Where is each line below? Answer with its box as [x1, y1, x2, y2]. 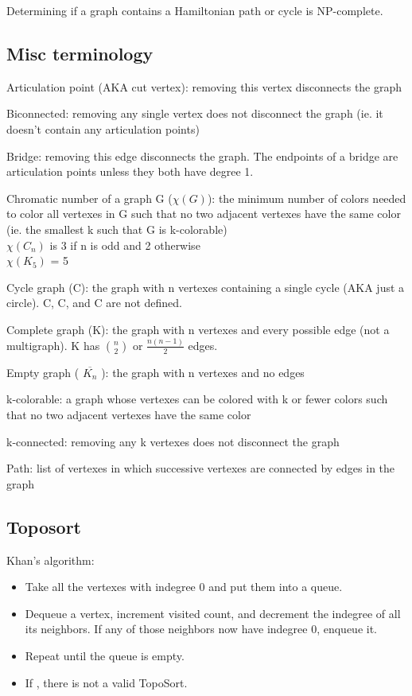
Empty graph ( [6, 364, 80, 380]
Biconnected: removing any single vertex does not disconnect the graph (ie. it [6, 105, 383, 122]
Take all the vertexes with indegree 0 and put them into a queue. [25, 578, 343, 595]
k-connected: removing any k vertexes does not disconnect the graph [6, 433, 340, 449]
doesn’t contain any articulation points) [6, 120, 200, 137]
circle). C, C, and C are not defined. [6, 294, 182, 311]
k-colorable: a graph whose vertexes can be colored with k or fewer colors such [6, 391, 388, 407]
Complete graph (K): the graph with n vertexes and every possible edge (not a [6, 321, 390, 337]
